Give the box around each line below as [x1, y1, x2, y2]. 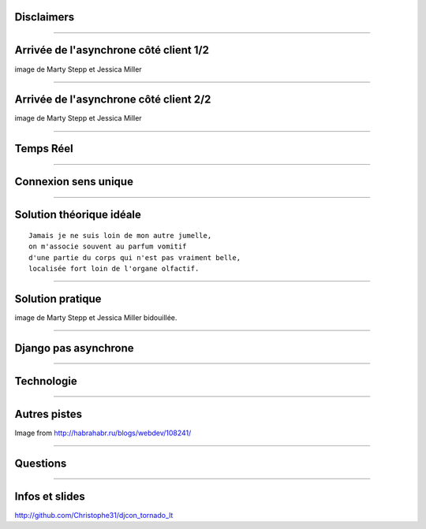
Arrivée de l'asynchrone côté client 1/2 [14, 43, 209, 57]
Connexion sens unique [14, 175, 134, 188]
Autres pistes [14, 407, 83, 421]
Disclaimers [14, 10, 75, 24]
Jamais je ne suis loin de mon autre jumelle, [28, 231, 212, 240]
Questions [14, 456, 67, 470]
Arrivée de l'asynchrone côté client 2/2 [14, 93, 211, 106]
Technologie [14, 374, 78, 388]
